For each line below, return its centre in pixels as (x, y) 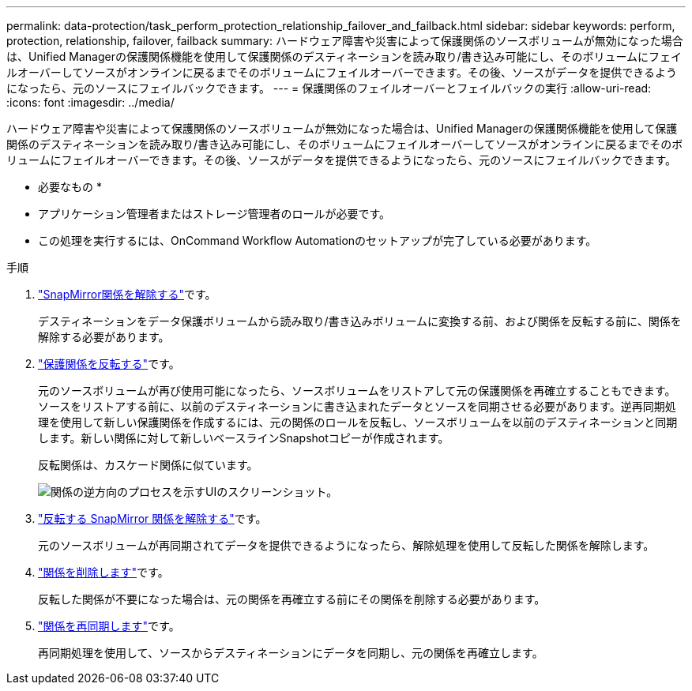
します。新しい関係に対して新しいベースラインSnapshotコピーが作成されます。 (244, 438)
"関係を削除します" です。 (103, 572)
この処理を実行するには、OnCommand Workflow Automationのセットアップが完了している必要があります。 (318, 240)
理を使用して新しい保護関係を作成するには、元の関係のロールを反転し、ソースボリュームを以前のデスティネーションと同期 (358, 422)
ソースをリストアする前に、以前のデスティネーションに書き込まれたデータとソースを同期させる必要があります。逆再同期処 (357, 406)
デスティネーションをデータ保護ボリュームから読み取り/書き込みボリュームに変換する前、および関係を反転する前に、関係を (360, 321)
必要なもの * (70, 187)
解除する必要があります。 (104, 337)
